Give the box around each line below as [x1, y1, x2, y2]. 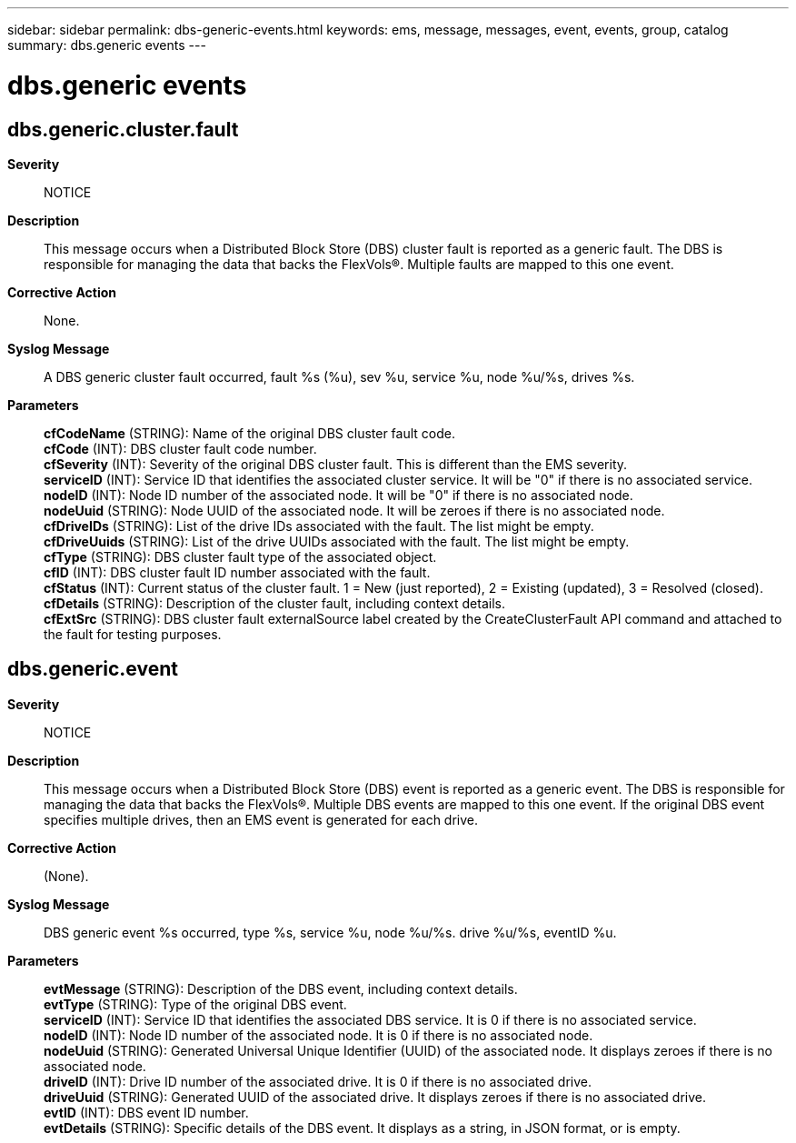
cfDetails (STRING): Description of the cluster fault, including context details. [44, 595, 505, 611]
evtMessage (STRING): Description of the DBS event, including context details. [44, 980, 518, 997]
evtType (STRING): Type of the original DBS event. [44, 996, 347, 1012]
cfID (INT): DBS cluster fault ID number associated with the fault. [44, 564, 431, 580]
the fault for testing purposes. [44, 626, 222, 642]
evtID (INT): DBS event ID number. [44, 1104, 249, 1120]
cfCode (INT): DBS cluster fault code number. [44, 440, 317, 456]
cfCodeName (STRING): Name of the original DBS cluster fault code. [44, 425, 455, 441]
